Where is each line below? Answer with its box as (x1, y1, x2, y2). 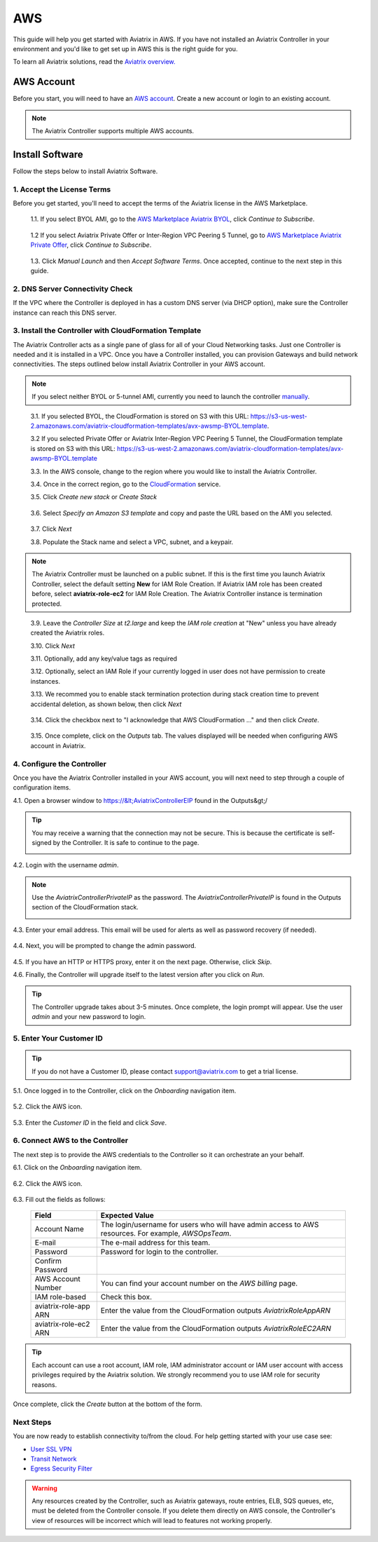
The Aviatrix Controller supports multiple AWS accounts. (31, 127, 195, 135)
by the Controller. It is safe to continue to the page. (52, 838, 199, 846)
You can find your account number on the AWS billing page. (100, 1278, 298, 1288)
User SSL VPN (30, 1445, 73, 1453)
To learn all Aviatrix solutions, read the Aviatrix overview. (13, 58, 176, 66)
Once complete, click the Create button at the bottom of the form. (13, 1400, 202, 1408)
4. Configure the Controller (13, 759, 106, 769)
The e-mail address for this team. (100, 1238, 211, 1247)
